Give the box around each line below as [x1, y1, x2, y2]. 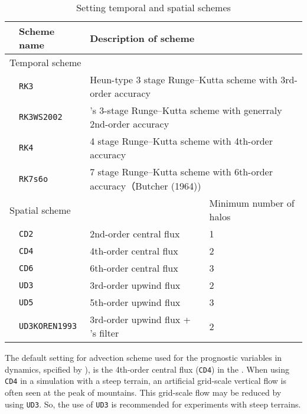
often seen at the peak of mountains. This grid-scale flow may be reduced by [5, 386, 282, 398]
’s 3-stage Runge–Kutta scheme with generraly [90, 103, 282, 117]
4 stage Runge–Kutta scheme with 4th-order [90, 134, 273, 148]
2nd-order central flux [90, 227, 180, 240]
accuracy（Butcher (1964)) [90, 179, 201, 193]
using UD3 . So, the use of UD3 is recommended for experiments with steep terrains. [5, 397, 301, 410]
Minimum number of [209, 196, 295, 210]
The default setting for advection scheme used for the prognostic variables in [5, 351, 282, 363]
